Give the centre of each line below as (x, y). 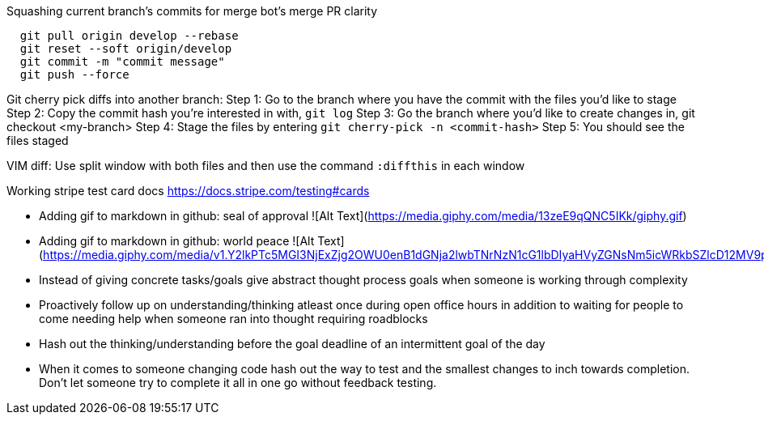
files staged (38, 140)
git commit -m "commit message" (122, 62)
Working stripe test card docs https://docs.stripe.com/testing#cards (188, 191)
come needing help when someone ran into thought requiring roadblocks (233, 319)
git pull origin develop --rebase (129, 36)
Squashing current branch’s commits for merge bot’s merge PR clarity (192, 11)
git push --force (74, 74)
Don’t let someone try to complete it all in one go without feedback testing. (238, 383)
